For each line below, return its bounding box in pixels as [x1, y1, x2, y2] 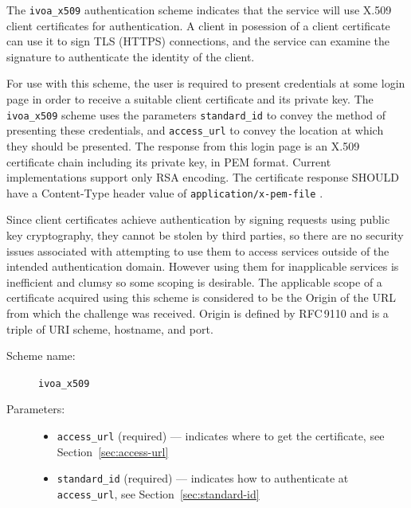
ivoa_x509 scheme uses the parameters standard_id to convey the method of [6, 106, 386, 123]
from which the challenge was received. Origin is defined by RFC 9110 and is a [6, 304, 389, 321]
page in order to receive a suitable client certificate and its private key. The [6, 91, 374, 107]
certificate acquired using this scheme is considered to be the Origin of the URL [6, 289, 396, 306]
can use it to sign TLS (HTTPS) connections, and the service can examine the [6, 33, 389, 49]
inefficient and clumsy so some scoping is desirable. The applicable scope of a [6, 273, 382, 290]
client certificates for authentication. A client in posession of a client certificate [6, 17, 390, 33]
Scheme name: [6, 347, 76, 364]
